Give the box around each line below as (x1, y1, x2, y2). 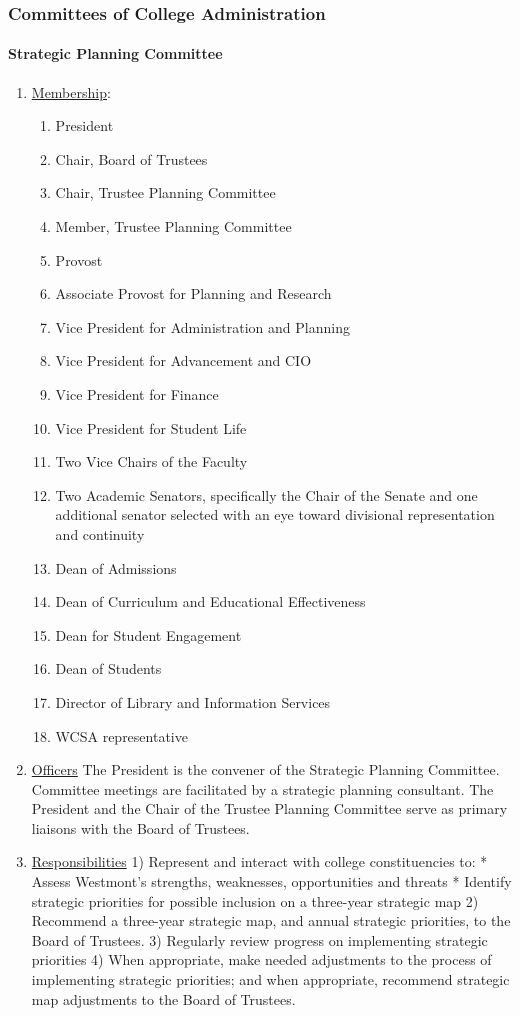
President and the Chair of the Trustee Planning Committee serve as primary (31, 798, 508, 819)
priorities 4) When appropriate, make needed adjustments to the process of (31, 949, 492, 970)
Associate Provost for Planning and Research (55, 283, 332, 304)
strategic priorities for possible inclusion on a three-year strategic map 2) (31, 890, 479, 911)
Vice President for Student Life (55, 417, 247, 438)
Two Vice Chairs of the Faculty (55, 451, 248, 472)
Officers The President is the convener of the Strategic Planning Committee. (31, 759, 500, 780)
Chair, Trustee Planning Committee (55, 182, 276, 203)
